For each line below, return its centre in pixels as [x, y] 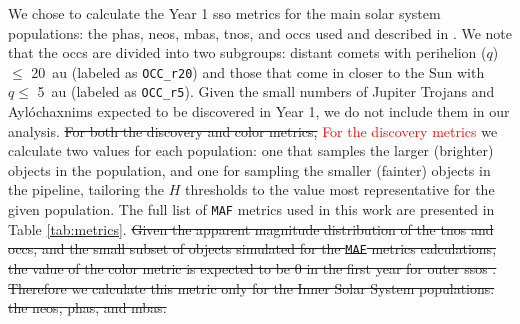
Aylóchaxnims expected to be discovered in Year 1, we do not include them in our [259, 111]
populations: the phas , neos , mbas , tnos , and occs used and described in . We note [260, 32]
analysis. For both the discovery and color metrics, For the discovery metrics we [253, 130]
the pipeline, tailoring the [86, 189]
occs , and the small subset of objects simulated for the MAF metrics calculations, [252, 248]
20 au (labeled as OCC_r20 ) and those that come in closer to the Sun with [258, 71]
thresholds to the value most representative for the [339, 189]
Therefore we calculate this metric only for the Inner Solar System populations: [251, 287]
